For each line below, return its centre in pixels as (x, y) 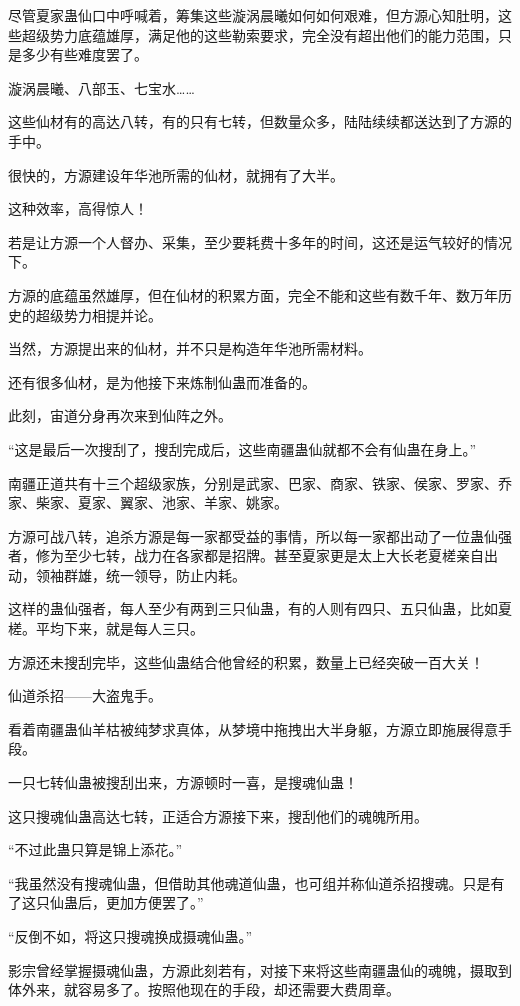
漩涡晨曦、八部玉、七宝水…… (101, 87)
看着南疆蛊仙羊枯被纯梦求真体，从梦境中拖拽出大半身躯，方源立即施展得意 (253, 728)
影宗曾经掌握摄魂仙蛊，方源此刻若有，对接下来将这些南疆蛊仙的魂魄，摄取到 (260, 969)
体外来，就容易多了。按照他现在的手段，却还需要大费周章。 (204, 989)
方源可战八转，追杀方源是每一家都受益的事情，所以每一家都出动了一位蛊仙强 (260, 535)
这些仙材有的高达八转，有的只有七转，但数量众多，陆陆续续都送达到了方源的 (260, 121)
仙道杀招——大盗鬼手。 (85, 695)
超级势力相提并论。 (98, 314)
